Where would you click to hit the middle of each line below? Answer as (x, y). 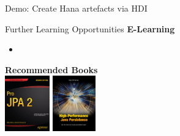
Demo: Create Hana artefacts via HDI (76, 8)
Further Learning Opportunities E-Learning (90, 28)
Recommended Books (51, 69)
